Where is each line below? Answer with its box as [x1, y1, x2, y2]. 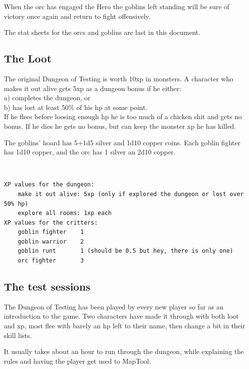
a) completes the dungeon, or [4, 92, 91, 103]
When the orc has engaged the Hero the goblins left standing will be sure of [4, 1, 230, 11]
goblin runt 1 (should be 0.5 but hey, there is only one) [17, 247, 233, 255]
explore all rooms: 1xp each [17, 210, 112, 217]
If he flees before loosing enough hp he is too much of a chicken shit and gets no [4, 111, 242, 122]
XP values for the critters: [4, 219, 98, 226]
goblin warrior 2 [17, 238, 84, 245]
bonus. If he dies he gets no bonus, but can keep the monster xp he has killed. [4, 121, 236, 131]
